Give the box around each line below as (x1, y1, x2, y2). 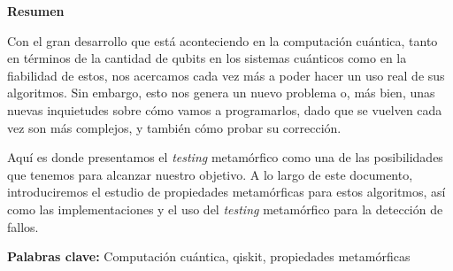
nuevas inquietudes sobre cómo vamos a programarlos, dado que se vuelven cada (7, 100, 442, 119)
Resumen (7, 2, 65, 19)
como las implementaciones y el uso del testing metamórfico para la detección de (7, 199, 443, 218)
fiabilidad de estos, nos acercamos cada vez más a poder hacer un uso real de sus (7, 66, 445, 84)
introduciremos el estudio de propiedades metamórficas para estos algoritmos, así (7, 182, 446, 201)
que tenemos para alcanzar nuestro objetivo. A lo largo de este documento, (7, 165, 413, 183)
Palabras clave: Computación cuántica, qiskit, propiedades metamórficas (7, 247, 411, 266)
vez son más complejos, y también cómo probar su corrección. (7, 118, 342, 136)
